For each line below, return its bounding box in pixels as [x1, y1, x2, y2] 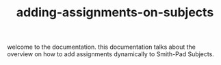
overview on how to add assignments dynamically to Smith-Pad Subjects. [7, 50, 214, 58]
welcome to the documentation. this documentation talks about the [7, 43, 196, 51]
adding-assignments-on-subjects [16, 5, 214, 20]
